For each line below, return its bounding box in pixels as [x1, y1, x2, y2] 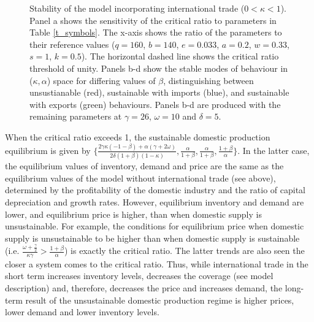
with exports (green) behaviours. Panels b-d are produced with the [29, 98, 281, 110]
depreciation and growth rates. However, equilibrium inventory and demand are [5, 195, 304, 208]
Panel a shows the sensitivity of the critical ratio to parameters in [29, 13, 277, 26]
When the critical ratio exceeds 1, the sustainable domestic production [5, 130, 270, 143]
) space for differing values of [47, 74, 156, 86]
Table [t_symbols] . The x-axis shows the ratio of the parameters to [29, 26, 282, 39]
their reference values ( [29, 37, 115, 50]
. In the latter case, [237, 144, 310, 156]
